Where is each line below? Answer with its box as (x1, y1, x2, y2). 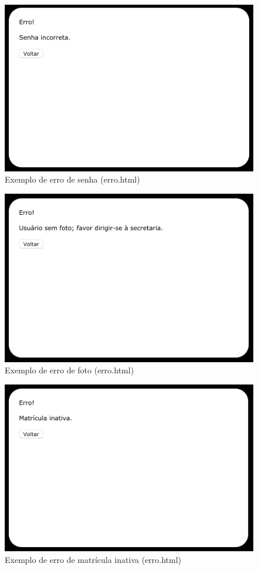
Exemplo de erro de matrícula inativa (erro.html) (5, 553, 182, 565)
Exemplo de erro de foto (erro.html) (5, 364, 134, 376)
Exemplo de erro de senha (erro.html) (5, 173, 140, 185)
